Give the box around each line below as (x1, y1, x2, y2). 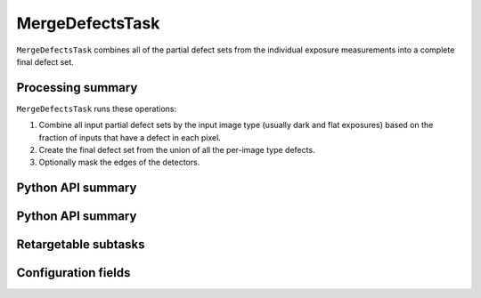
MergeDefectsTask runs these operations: (16, 103, 177, 114)
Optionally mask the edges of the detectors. (38, 157, 200, 168)
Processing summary (16, 80, 138, 95)
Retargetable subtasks (16, 237, 146, 253)
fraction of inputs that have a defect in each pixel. (38, 132, 222, 142)
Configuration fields (16, 265, 131, 280)
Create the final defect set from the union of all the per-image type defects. (38, 145, 315, 156)
